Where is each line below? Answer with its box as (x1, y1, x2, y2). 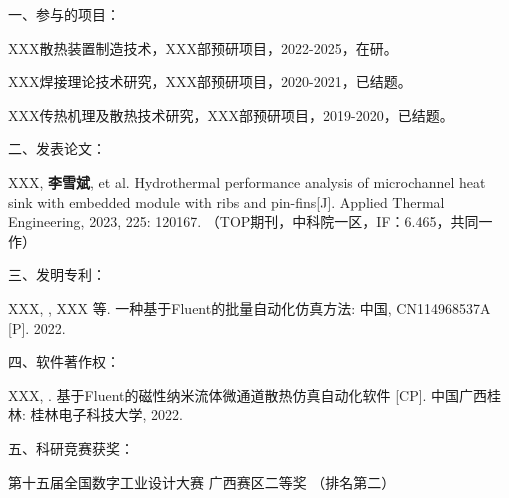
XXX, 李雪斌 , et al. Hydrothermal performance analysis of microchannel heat (8, 171, 486, 192)
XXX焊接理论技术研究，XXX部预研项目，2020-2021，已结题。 (8, 71, 412, 92)
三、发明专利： (8, 264, 106, 285)
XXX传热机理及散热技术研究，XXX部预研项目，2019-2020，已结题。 (8, 104, 454, 125)
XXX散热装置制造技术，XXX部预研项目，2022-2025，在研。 (8, 37, 398, 58)
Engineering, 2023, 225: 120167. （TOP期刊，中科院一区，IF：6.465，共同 (8, 211, 479, 232)
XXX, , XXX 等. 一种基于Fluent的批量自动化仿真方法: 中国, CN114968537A (8, 297, 491, 318)
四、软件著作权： (8, 351, 120, 372)
